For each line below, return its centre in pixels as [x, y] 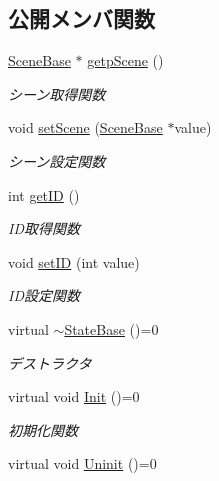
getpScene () [125, 60]
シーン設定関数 [57, 160]
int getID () [44, 194]
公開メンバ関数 [81, 18]
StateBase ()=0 [111, 328]
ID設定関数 [44, 295]
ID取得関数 [44, 228]
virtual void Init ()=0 [74, 396]
